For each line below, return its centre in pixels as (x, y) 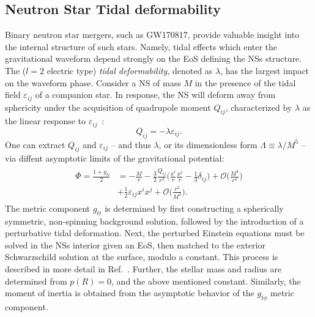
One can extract (35, 144)
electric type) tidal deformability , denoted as (130, 70)
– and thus (131, 144)
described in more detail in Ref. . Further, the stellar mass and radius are (143, 268)
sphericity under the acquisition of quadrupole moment (108, 107)
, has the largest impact (265, 70)
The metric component (48, 208)
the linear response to (46, 121)
